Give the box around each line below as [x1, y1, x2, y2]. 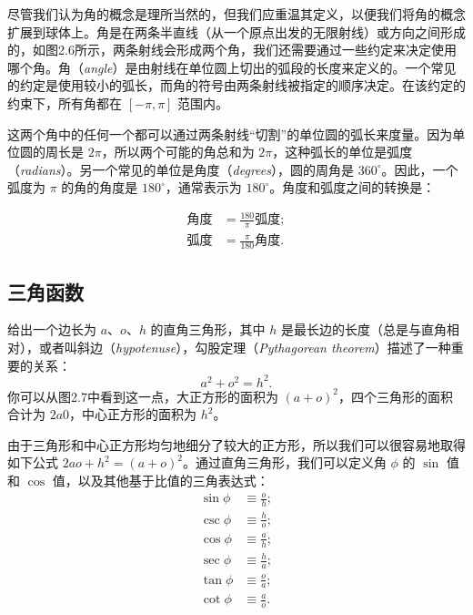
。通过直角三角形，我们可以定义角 [182, 453, 387, 472]
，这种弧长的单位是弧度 [272, 142, 413, 161]
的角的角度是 [61, 178, 138, 197]
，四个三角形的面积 [338, 386, 454, 405]
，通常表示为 [165, 178, 242, 197]
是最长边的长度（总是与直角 [281, 320, 448, 339]
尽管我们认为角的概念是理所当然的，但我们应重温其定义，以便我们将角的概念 [7, 5, 466, 23]
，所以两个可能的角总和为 [101, 142, 255, 161]
